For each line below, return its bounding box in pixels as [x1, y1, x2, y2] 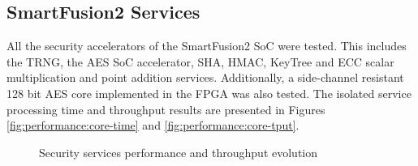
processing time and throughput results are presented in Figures [6, 100, 325, 117]
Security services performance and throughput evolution [39, 143, 317, 160]
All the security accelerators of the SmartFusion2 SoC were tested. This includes [6, 37, 407, 54]
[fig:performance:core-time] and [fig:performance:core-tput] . [6, 117, 299, 134]
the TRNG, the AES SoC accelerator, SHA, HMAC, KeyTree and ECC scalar [6, 53, 394, 70]
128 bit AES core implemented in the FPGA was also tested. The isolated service [6, 84, 412, 101]
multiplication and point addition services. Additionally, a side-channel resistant [6, 69, 404, 86]
